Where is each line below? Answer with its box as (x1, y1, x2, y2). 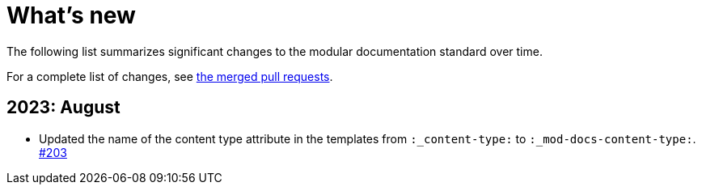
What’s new (6, 2, 136, 29)
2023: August (6, 97, 121, 118)
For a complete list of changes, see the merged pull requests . (6, 69, 333, 83)
